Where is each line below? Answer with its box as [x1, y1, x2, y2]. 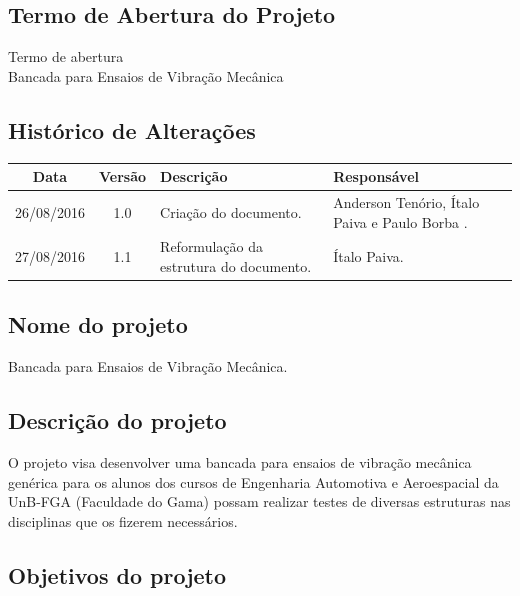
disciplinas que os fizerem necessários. [8, 510, 238, 531]
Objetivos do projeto [8, 559, 227, 590]
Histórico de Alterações [8, 114, 256, 145]
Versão [99, 166, 147, 187]
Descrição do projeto [8, 405, 227, 436]
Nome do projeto [8, 309, 188, 340]
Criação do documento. [160, 201, 302, 222]
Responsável [333, 166, 419, 187]
